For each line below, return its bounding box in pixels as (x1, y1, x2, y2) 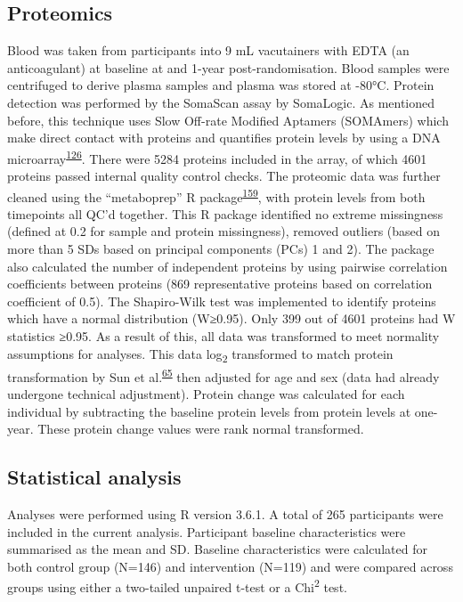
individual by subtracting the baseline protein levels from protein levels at (7, 402, 411, 420)
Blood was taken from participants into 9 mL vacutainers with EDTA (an (7, 41, 410, 60)
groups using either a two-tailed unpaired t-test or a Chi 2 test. (7, 575, 347, 596)
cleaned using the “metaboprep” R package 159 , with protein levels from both (7, 184, 426, 206)
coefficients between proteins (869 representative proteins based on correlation (7, 274, 433, 293)
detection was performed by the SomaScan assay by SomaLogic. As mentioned (7, 93, 435, 111)
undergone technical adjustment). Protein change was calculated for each (7, 384, 405, 403)
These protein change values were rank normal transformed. (37, 419, 364, 438)
